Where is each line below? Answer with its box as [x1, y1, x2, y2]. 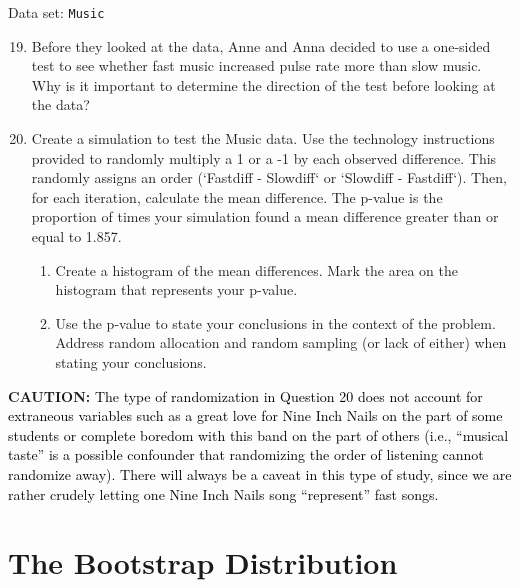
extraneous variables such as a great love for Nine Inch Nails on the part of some [8, 405, 503, 426]
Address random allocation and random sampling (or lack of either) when [55, 332, 507, 353]
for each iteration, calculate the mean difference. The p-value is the [31, 186, 443, 207]
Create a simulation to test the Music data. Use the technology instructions [31, 128, 495, 149]
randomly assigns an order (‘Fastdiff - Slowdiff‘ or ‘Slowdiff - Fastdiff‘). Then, [31, 167, 507, 188]
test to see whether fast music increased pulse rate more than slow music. [31, 55, 482, 76]
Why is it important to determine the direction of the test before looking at [31, 74, 496, 95]
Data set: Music [8, 2, 105, 22]
